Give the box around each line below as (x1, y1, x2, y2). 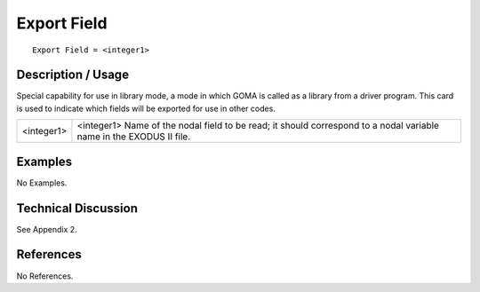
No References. (16, 271, 74, 281)
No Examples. (16, 178, 68, 188)
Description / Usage (16, 67, 129, 83)
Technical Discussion (16, 201, 138, 216)
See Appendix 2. (16, 224, 77, 234)
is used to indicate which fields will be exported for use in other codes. (16, 103, 276, 114)
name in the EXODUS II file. (76, 130, 191, 143)
